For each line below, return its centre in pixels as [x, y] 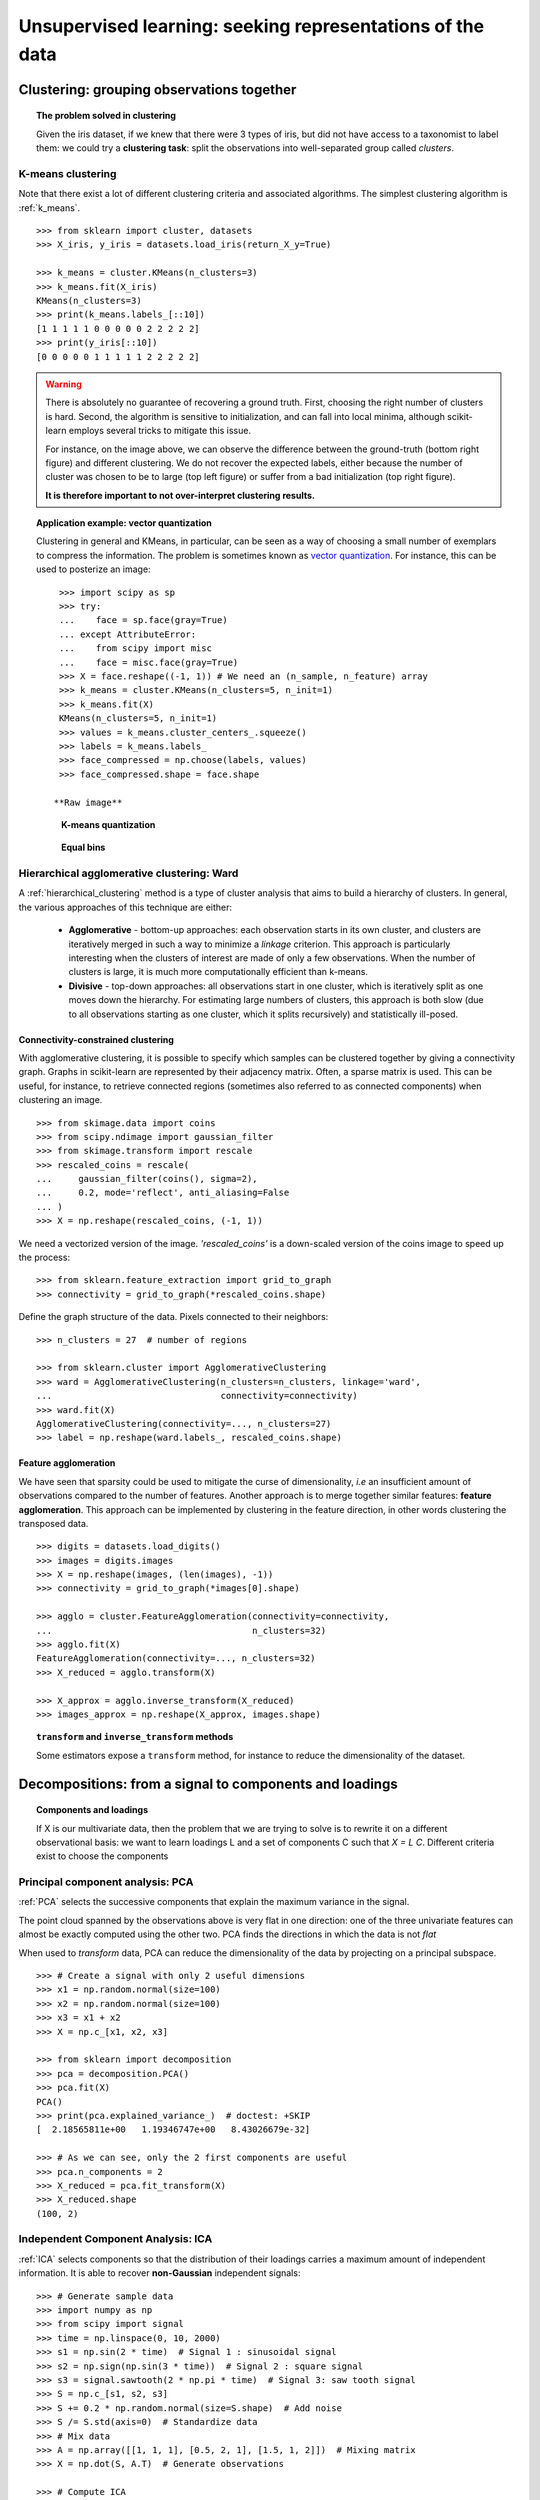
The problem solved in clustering [106, 116]
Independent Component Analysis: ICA [115, 2239]
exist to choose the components [102, 1856]
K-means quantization [108, 824]
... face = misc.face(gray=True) [148, 662]
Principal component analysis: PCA [106, 1882]
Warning [63, 384]
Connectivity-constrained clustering [96, 1039]
